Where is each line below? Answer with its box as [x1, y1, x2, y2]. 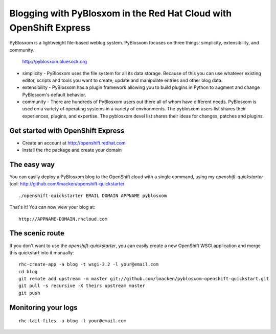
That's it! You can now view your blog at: [9, 204, 96, 210]
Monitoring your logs [9, 303, 78, 312]
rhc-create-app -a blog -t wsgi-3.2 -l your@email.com [18, 261, 159, 268]
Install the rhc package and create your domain [22, 147, 122, 153]
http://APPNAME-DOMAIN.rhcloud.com [18, 216, 108, 222]
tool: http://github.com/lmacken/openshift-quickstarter [9, 181, 125, 187]
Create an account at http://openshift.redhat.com [22, 139, 126, 146]
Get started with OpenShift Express [9, 126, 125, 135]
